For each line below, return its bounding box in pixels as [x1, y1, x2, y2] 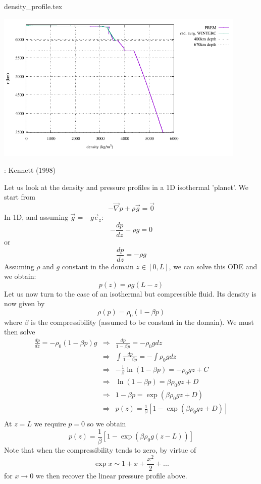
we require [34, 418, 66, 429]
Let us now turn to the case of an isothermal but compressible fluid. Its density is [4, 288, 256, 299]
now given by [4, 298, 45, 309]
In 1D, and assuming [4, 212, 69, 222]
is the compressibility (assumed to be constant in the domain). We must [31, 316, 254, 327]
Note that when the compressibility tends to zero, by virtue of [4, 445, 196, 455]
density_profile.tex [4, 1, 63, 11]
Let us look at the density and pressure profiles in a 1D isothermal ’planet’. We [4, 181, 249, 192]
